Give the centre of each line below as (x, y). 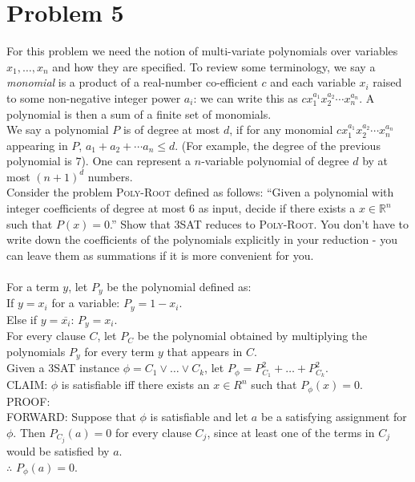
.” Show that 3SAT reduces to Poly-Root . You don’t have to (260, 223)
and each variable (313, 82)
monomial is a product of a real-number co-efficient (132, 82)
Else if (22, 319)
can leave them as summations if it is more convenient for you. (160, 255)
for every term (119, 351)
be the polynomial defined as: (179, 287)
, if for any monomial (281, 130)
